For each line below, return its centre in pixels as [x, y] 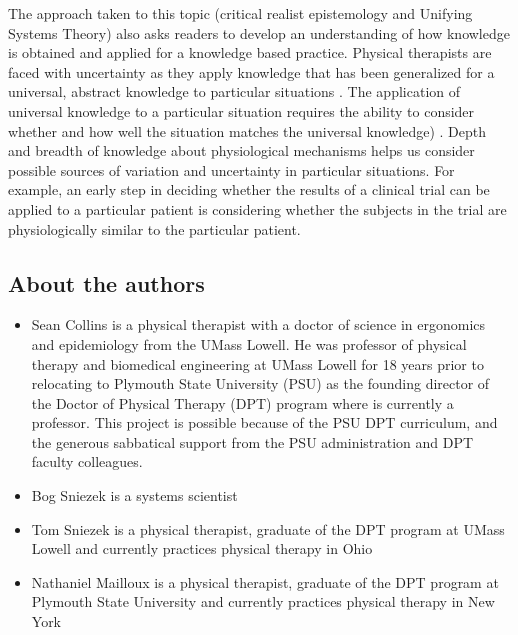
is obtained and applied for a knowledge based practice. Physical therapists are [250, 52]
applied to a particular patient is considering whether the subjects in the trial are [257, 208]
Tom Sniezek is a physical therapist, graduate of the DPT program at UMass [268, 528]
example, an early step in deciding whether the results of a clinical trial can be [249, 189]
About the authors [106, 282]
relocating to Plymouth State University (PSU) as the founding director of [260, 383]
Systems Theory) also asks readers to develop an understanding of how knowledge [259, 32]
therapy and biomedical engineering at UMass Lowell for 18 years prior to [257, 363]
